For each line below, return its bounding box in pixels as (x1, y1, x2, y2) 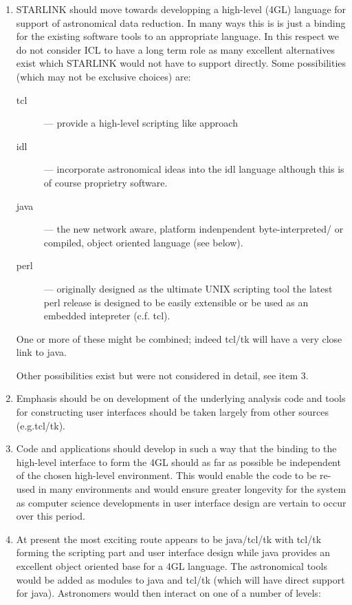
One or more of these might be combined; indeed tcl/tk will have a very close (16, 331, 342, 346)
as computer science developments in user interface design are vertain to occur (16, 495, 346, 509)
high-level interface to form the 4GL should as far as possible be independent (16, 454, 341, 469)
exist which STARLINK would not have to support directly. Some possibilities (16, 56, 346, 70)
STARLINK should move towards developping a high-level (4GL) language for (16, 2, 346, 16)
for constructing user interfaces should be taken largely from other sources (16, 405, 329, 419)
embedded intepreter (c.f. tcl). (43, 308, 170, 323)
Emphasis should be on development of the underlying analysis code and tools (16, 391, 346, 405)
